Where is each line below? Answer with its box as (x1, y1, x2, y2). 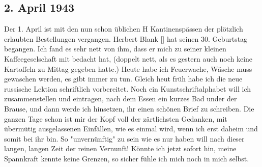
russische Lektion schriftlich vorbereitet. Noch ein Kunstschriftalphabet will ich (4, 83, 251, 94)
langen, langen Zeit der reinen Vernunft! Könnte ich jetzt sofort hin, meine (4, 143, 237, 154)
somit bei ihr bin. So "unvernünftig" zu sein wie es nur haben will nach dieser (4, 133, 245, 144)
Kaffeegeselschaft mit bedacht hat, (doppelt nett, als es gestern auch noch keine (4, 53, 253, 64)
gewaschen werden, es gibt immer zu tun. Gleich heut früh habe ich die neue (4, 73, 243, 84)
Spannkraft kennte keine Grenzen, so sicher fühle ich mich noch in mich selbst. (4, 153, 249, 163)
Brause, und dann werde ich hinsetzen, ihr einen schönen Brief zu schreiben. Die (4, 103, 254, 114)
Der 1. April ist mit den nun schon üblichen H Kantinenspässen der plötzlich (4, 23, 243, 34)
